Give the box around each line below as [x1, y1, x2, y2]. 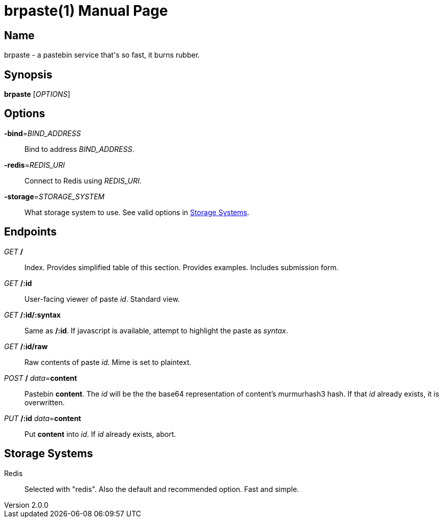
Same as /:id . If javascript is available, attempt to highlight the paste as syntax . [24, 326, 288, 335]
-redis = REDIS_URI [4, 160, 65, 169]
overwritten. [24, 398, 65, 407]
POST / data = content [4, 373, 77, 382]
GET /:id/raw [4, 342, 48, 351]
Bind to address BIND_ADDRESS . [24, 144, 134, 153]
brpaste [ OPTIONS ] [4, 90, 70, 99]
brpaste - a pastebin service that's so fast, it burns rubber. [4, 50, 200, 60]
